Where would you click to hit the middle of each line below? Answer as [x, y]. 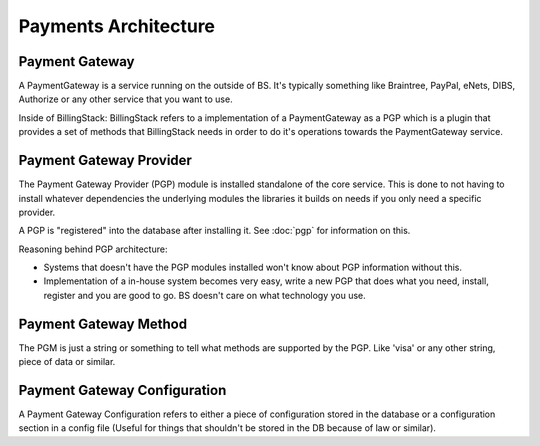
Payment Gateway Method [103, 323]
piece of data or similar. [67, 362]
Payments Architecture [116, 26]
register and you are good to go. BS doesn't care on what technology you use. [205, 295]
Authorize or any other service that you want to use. [126, 99]
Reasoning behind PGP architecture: [93, 249]
